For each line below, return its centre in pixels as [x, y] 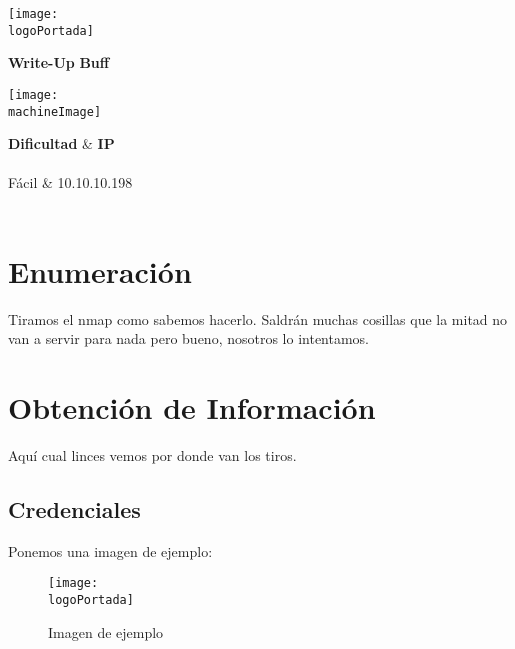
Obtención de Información [192, 407]
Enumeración [100, 270]
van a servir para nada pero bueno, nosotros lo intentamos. [189, 338]
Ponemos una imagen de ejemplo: [110, 550]
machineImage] [55, 111]
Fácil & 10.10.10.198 [70, 182]
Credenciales [74, 509]
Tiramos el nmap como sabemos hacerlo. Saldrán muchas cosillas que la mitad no [258, 318]
